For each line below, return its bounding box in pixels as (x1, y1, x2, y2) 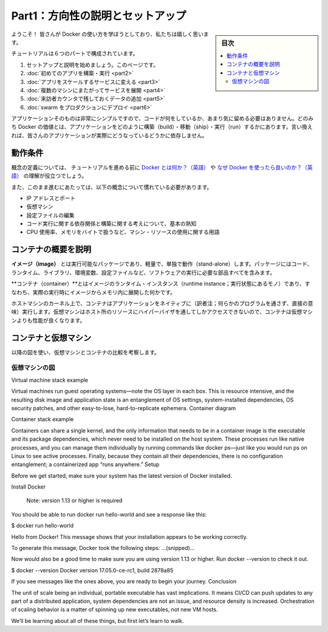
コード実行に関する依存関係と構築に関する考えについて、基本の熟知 (26, 220, 197, 227)
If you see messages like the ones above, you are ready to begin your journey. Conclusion (11, 578, 237, 585)
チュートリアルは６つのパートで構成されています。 (11, 50, 139, 57)
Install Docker (11, 483, 46, 490)
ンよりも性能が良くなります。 (11, 317, 86, 324)
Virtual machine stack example (11, 376, 89, 383)
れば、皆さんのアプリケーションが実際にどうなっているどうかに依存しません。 (11, 131, 208, 139)
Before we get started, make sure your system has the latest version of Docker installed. (11, 472, 232, 479)
